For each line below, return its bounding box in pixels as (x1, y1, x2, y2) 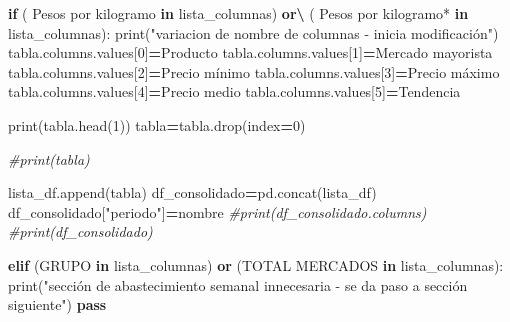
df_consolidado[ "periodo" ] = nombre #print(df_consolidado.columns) (8, 201, 427, 222)
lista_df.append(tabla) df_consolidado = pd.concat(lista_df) (8, 182, 377, 203)
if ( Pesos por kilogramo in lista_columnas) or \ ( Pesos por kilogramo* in (8, 3, 469, 23)
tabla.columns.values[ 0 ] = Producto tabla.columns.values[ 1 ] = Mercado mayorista (8, 42, 493, 63)
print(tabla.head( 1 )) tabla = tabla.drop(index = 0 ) (8, 114, 306, 135)
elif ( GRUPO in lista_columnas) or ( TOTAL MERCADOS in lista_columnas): (8, 254, 504, 275)
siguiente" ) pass (8, 294, 107, 315)
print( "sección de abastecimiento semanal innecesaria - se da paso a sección (8, 274, 468, 295)
